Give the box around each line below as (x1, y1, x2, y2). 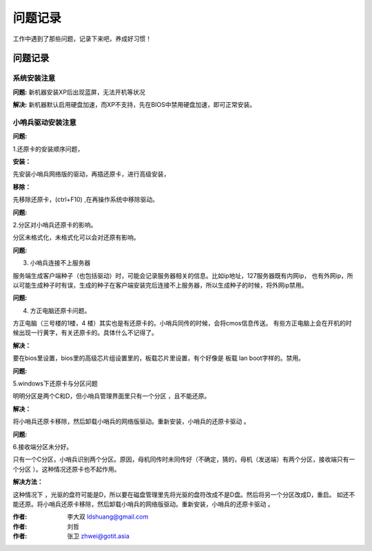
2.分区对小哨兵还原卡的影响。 (12, 221, 97, 229)
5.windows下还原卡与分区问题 (12, 379, 98, 388)
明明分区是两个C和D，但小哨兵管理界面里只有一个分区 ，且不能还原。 (12, 392, 211, 400)
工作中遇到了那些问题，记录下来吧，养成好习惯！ (12, 34, 152, 43)
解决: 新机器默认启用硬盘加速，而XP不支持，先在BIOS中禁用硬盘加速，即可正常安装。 (12, 101, 256, 109)
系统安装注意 (12, 73, 56, 83)
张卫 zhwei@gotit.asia (67, 532, 130, 541)
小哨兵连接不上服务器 (30, 259, 91, 267)
